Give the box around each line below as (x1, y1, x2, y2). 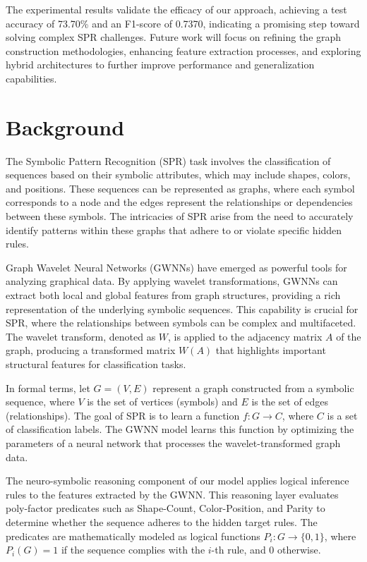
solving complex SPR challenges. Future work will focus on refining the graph (6, 30, 342, 44)
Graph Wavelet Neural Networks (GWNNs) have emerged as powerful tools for (6, 259, 347, 274)
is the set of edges (251, 394, 329, 409)
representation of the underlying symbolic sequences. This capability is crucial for (6, 301, 359, 316)
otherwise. (277, 542, 321, 557)
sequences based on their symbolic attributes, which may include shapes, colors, (6, 167, 351, 182)
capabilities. (6, 71, 57, 85)
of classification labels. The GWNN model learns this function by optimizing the (6, 422, 354, 436)
